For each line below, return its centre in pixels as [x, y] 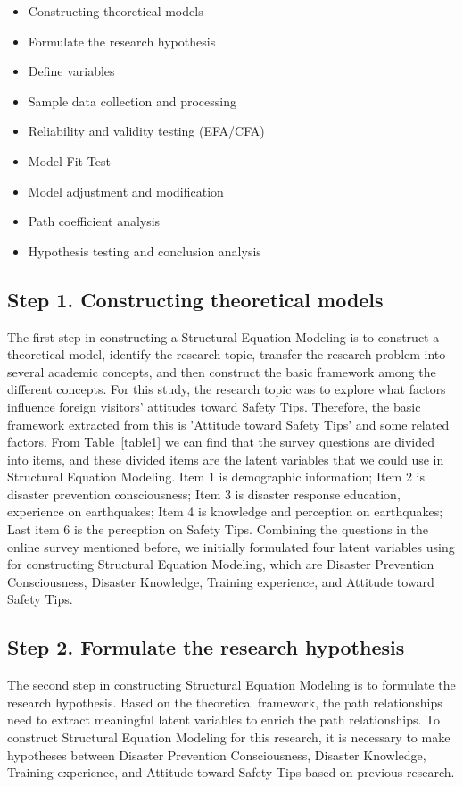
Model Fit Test [69, 160]
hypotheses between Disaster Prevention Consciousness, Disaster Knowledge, [217, 754]
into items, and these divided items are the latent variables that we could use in [226, 459]
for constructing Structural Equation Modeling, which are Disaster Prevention [221, 564]
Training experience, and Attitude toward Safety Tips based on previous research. [231, 772]
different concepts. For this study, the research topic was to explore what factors [227, 389]
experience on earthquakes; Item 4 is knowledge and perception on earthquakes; [225, 511]
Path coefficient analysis [94, 221]
